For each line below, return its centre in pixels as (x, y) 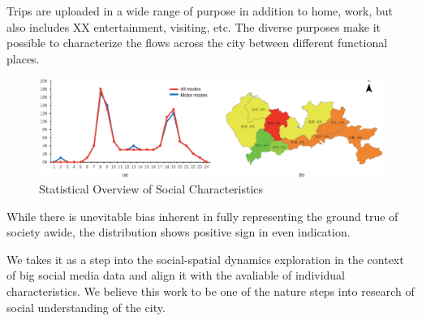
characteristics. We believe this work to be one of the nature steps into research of (211, 291)
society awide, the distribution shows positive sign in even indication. (179, 232)
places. (23, 58)
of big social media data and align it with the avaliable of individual (176, 275)
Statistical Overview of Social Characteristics (151, 189)
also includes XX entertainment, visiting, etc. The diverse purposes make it (194, 26)
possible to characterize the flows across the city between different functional (197, 43)
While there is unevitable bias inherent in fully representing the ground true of (202, 216)
